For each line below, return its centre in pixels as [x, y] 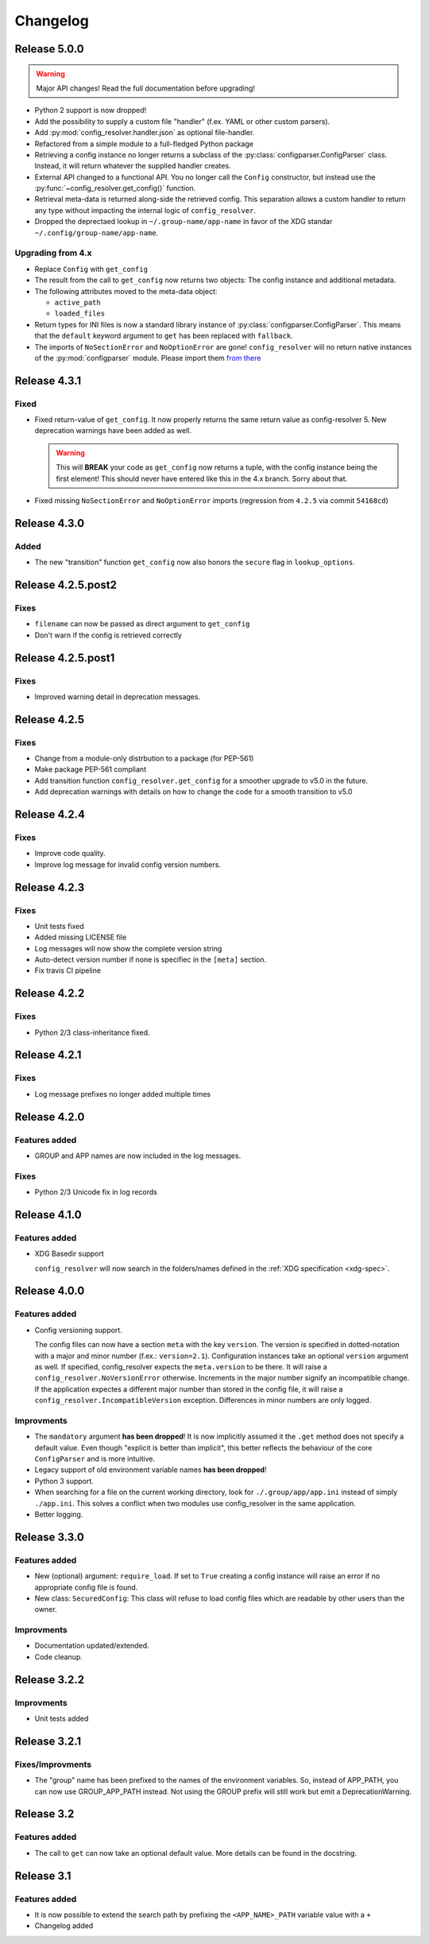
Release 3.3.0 [50, 1537]
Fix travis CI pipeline [68, 970]
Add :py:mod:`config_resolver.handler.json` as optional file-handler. [145, 133]
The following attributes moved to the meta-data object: [126, 291]
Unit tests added [62, 1719]
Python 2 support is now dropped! [91, 110]
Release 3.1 [43, 1876]
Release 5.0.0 [49, 49]
